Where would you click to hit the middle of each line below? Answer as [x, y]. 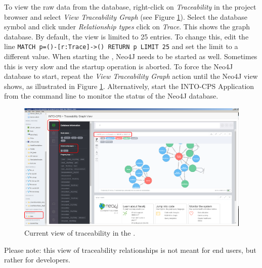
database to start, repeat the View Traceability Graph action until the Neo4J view [131, 76]
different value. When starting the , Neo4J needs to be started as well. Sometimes [131, 56]
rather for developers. [37, 260]
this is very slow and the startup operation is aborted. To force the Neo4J [119, 66]
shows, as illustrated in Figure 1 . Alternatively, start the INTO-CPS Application [129, 86]
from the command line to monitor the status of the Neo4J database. [111, 96]
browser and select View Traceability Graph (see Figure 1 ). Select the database [126, 16]
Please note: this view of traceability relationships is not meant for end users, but [130, 250]
